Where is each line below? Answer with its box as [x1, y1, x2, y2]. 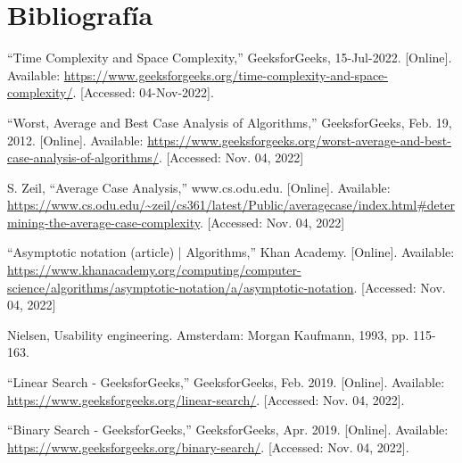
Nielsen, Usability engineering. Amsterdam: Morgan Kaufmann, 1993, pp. [7, 325, 409, 343]
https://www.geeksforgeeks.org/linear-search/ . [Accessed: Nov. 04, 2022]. [7, 390, 405, 409]
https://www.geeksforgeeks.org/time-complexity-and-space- [63, 65, 388, 84]
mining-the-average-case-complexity [7, 212, 200, 231]
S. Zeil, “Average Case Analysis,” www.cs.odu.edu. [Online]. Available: [7, 178, 391, 196]
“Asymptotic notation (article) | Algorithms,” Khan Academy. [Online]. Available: [7, 243, 455, 261]
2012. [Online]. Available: [7, 130, 144, 149]
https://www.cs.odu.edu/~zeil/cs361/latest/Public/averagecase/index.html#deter [7, 195, 455, 214]
